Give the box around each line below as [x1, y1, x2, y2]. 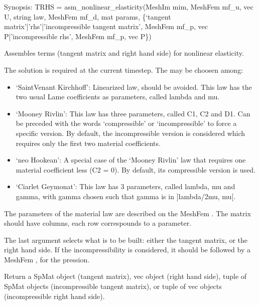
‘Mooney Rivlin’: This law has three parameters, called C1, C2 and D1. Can [16, 108, 250, 118]
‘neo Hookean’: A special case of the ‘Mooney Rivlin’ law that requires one [16, 155, 246, 165]
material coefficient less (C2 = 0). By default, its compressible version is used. [16, 164, 256, 175]
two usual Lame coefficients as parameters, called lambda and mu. [16, 91, 220, 102]
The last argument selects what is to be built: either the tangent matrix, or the [4, 234, 247, 245]
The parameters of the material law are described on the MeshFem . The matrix [4, 208, 251, 218]
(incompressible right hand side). [4, 290, 105, 301]
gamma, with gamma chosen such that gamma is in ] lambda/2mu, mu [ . [16, 191, 236, 201]
